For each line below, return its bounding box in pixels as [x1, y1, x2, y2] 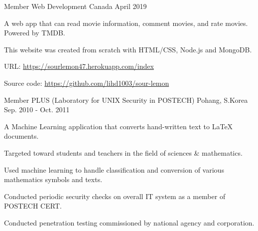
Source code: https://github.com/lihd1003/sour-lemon [4, 77, 169, 88]
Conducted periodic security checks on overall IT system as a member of [4, 191, 226, 201]
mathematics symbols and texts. [4, 174, 103, 185]
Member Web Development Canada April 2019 [4, 1, 147, 11]
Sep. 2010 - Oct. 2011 [4, 104, 70, 115]
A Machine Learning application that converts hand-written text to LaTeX [4, 121, 233, 131]
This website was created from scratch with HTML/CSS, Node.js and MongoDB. [4, 44, 252, 54]
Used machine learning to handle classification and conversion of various [4, 164, 224, 175]
